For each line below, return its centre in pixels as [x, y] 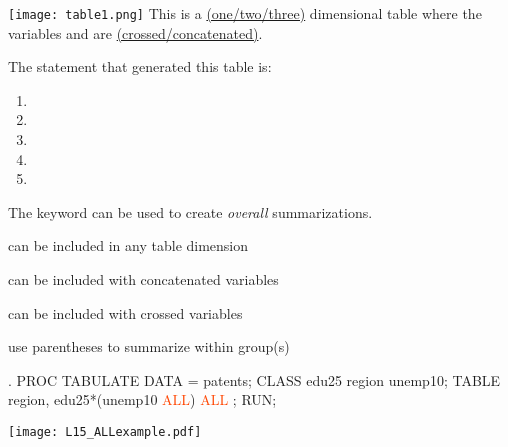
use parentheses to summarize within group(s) [149, 346]
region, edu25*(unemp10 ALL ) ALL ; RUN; [142, 399]
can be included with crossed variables [125, 312]
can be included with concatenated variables [143, 279]
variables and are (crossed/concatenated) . [135, 32]
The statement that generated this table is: [140, 66]
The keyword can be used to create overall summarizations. [190, 211]
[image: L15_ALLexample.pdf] [105, 431]
